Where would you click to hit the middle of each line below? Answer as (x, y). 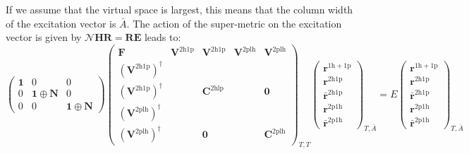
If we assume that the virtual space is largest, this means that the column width (179, 9)
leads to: (163, 37)
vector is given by (44, 37)
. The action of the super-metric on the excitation (234, 23)
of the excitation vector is (61, 23)
